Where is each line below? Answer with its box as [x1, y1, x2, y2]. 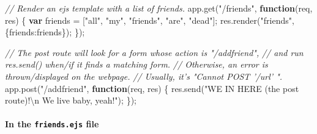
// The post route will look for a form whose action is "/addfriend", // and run [5, 46, 304, 58]
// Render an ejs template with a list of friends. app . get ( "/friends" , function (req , [5, 2, 313, 14]
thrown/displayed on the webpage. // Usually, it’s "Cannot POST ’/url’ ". [5, 69, 283, 82]
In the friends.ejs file [5, 118, 99, 130]
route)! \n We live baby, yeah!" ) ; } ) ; [5, 94, 136, 107]
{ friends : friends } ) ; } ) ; [5, 26, 85, 38]
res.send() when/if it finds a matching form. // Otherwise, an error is [5, 58, 268, 71]
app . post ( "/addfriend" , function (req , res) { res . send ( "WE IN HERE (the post [5, 82, 299, 94]
